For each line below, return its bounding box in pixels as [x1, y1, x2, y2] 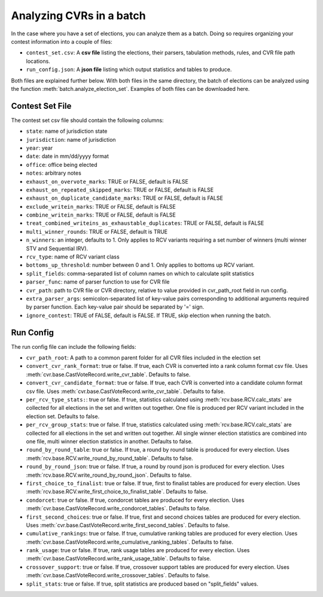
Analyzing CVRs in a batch [11, 9, 146, 22]
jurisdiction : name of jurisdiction [26, 136, 116, 143]
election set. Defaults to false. [26, 413, 100, 420]
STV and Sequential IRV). [26, 245, 89, 252]
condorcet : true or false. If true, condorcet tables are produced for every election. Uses [26, 497, 245, 504]
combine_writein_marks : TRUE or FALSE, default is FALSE [26, 211, 176, 218]
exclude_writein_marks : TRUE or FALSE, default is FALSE [26, 203, 176, 210]
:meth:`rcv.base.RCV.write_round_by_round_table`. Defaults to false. [26, 455, 194, 462]
